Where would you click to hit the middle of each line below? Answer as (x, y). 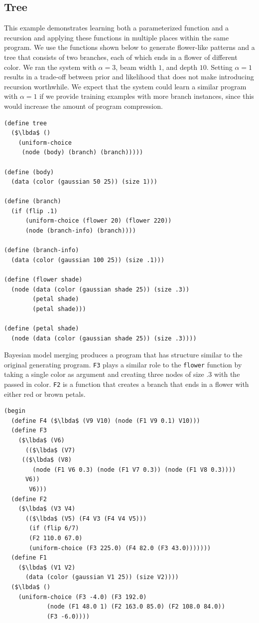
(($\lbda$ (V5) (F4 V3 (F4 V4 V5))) (86, 518)
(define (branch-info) (42, 250)
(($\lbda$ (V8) (47, 460)
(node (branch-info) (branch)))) (80, 231)
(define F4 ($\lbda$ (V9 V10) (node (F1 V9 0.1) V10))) (106, 421)
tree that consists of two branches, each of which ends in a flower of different (121, 57)
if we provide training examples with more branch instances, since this (147, 96)
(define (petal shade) (42, 329)
